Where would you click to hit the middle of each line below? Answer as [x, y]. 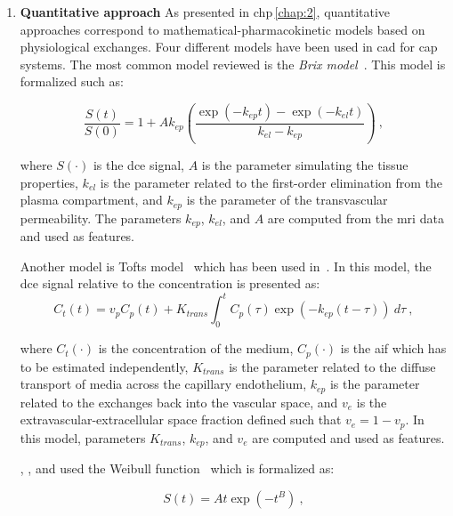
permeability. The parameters [101, 218]
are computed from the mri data [356, 218]
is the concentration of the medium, [196, 348]
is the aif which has [393, 348]
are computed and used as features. [348, 437]
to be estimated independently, [104, 366]
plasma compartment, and [91, 200]
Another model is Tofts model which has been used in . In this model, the [226, 266]
